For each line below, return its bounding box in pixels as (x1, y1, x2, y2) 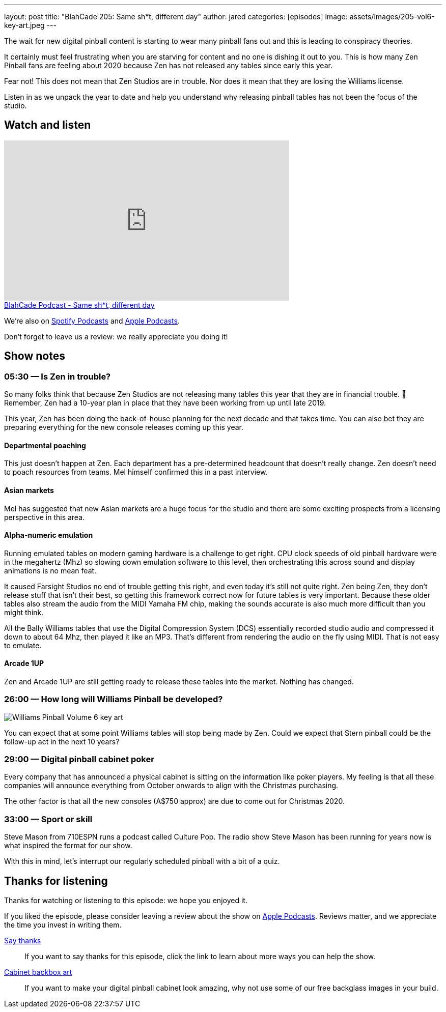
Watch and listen (4, 119, 91, 132)
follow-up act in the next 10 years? (4, 737, 120, 746)
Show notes (4, 350, 65, 363)
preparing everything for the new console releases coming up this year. (4, 423, 244, 432)
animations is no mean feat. (4, 566, 97, 575)
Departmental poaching (4, 441, 86, 450)
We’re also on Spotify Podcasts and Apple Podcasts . (4, 316, 180, 325)
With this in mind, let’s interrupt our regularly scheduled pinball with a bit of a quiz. (4, 857, 280, 866)
